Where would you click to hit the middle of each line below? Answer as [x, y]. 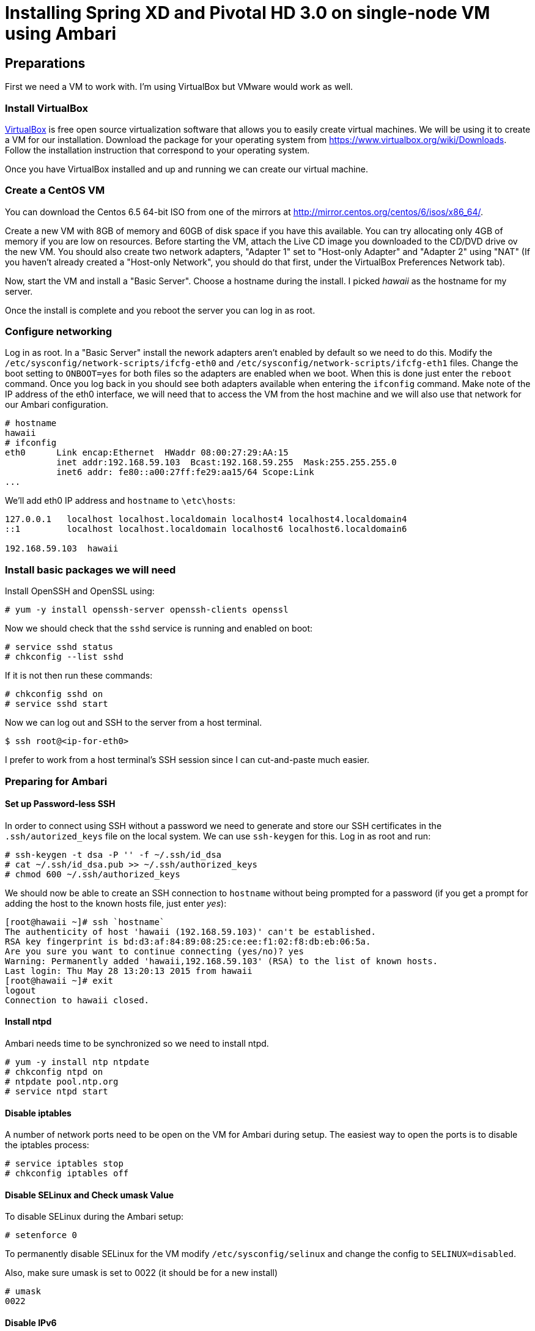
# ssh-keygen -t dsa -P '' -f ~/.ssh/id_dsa [113, 854]
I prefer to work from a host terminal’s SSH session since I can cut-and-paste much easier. [187, 760]
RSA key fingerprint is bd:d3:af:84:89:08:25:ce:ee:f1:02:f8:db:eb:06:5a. [188, 941]
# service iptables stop [64, 1164]
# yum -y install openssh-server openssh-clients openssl [147, 610]
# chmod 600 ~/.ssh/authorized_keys [93, 874]
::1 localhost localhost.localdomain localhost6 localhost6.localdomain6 [206, 529]
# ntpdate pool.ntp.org [62, 1081]
